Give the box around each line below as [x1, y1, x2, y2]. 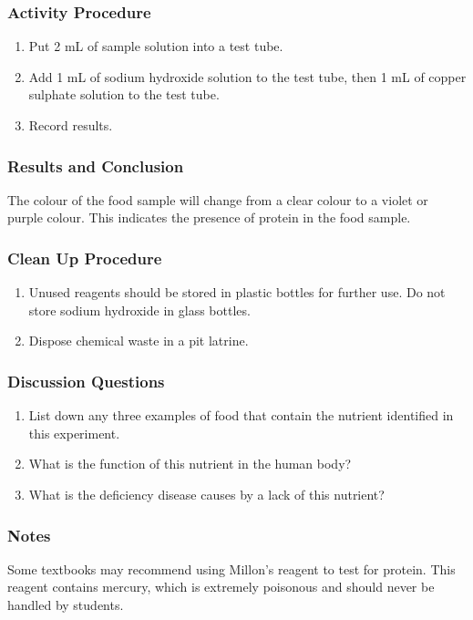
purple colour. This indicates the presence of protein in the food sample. [7, 208, 411, 227]
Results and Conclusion [7, 154, 184, 177]
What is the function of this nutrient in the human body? [28, 454, 352, 473]
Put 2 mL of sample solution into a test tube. [28, 36, 283, 56]
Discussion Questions [7, 369, 165, 392]
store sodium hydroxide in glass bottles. [28, 300, 251, 319]
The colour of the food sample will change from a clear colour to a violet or [7, 190, 428, 209]
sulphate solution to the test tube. [28, 85, 220, 104]
